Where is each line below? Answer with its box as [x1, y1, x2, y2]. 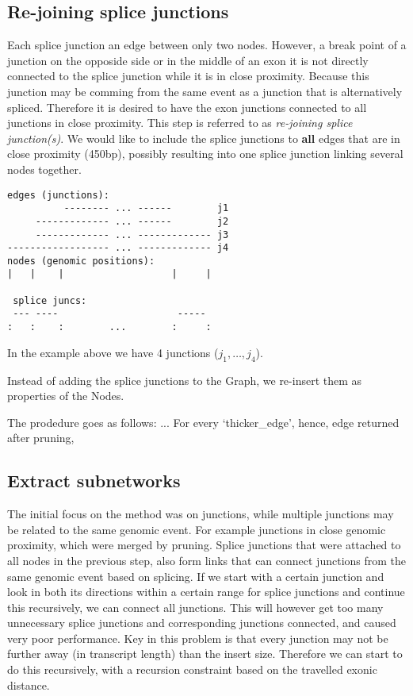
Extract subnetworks [7, 468, 181, 493]
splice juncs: [13, 294, 87, 306]
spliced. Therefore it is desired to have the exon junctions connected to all [7, 98, 367, 115]
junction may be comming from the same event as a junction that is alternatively [7, 83, 403, 99]
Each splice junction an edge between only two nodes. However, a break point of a [7, 37, 407, 53]
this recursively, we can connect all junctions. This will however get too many [7, 598, 384, 615]
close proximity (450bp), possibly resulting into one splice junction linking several [7, 145, 403, 162]
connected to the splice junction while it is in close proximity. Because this [7, 67, 369, 84]
